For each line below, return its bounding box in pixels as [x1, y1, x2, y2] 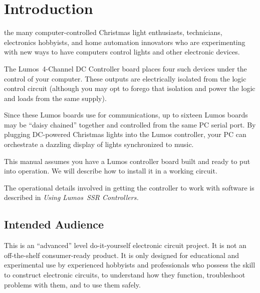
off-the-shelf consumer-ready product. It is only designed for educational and [4, 249, 239, 260]
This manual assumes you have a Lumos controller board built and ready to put [4, 155, 250, 166]
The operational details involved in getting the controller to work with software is [4, 182, 254, 192]
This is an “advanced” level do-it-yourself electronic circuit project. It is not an [4, 240, 246, 250]
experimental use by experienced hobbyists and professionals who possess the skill [4, 259, 255, 270]
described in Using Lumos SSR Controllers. [4, 192, 139, 202]
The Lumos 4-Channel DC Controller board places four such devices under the [4, 63, 247, 73]
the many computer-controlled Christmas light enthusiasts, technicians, [4, 27, 222, 37]
